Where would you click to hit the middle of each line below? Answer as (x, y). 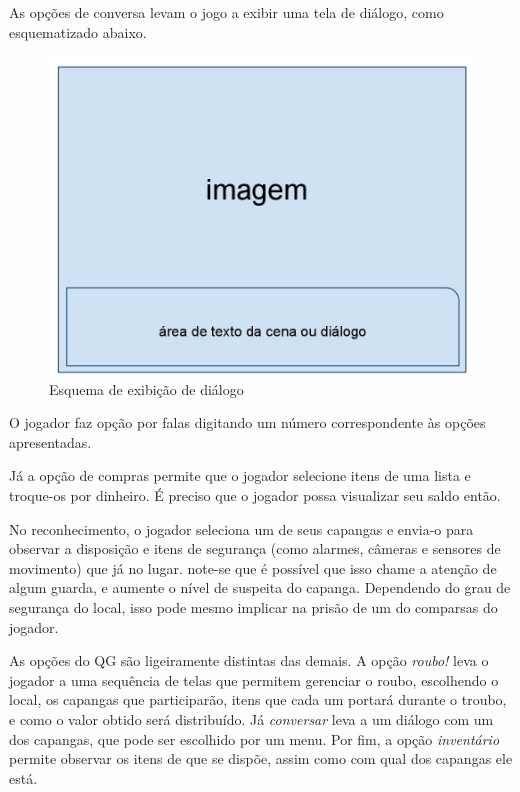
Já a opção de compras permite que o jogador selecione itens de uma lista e (240, 475)
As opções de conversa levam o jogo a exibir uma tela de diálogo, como (226, 12)
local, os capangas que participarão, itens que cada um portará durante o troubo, (258, 699)
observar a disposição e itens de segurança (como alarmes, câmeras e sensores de (255, 548)
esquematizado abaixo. (78, 31)
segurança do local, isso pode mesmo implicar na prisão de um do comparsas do (253, 607)
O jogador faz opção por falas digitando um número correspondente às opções (247, 422)
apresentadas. (50, 441)
